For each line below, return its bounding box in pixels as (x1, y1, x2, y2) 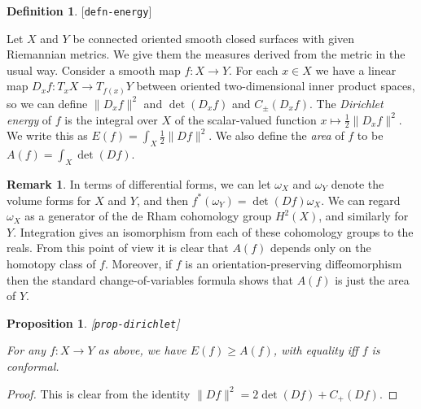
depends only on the (270, 239, 371, 256)
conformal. (7, 357, 59, 374)
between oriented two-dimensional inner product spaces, (136, 77, 415, 94)
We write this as (7, 127, 88, 144)
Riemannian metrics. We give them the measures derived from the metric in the (7, 46, 406, 63)
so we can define (7, 94, 88, 111)
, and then (136, 191, 188, 208)
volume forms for (7, 191, 91, 208)
